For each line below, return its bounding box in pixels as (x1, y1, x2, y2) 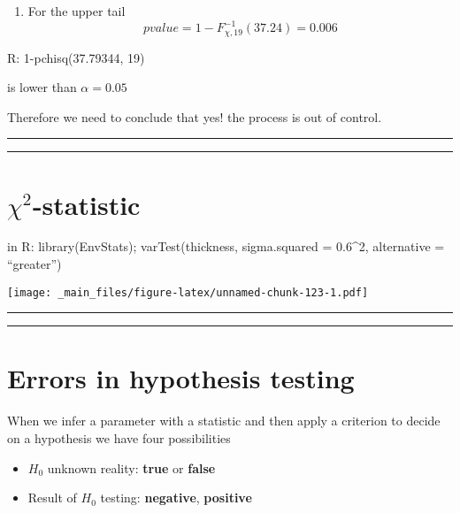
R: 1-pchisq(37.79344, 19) (7, 48, 145, 66)
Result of (27, 488, 77, 507)
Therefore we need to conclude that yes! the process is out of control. (7, 107, 382, 126)
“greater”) (7, 255, 62, 273)
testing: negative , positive (100, 488, 252, 507)
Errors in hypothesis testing (7, 360, 355, 396)
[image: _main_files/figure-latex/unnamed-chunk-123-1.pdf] (7, 286, 369, 299)
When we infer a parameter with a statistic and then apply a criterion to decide (7, 411, 441, 430)
